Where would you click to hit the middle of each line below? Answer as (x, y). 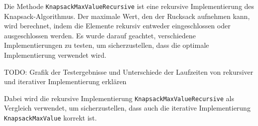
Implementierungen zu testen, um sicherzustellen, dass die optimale (107, 45)
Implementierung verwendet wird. (55, 55)
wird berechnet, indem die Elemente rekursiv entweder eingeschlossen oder (117, 26)
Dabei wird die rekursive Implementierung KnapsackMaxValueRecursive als (119, 98)
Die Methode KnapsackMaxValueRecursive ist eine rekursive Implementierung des (129, 6)
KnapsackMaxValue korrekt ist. (50, 118)
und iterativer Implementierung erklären (65, 81)
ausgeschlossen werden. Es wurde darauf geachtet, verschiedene (100, 35)
